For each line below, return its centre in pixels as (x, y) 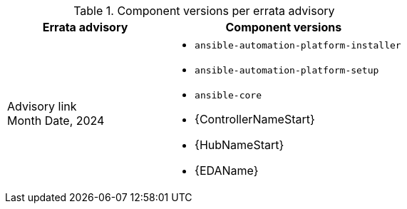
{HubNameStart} (239, 145)
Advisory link (42, 106)
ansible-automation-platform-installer (298, 45)
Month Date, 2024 (56, 120)
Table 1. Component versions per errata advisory (204, 11)
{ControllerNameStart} (255, 119)
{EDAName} (227, 170)
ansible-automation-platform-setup (287, 70)
